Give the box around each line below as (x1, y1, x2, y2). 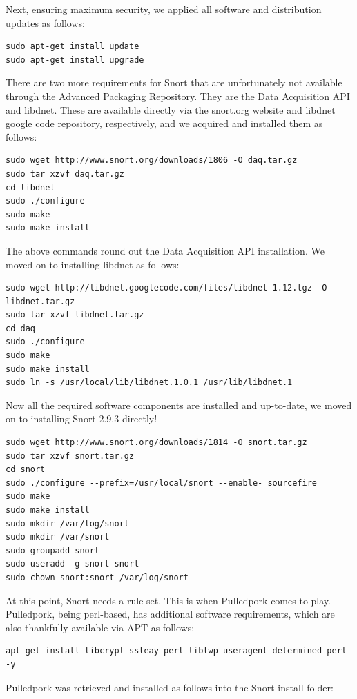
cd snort (6, 464, 46, 475)
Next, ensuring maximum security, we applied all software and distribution (6, 2, 322, 16)
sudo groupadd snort (6, 545, 100, 555)
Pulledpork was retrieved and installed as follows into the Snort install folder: (6, 680, 334, 694)
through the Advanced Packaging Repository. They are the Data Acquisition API (6, 88, 350, 103)
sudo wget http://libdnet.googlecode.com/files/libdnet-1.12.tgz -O (6, 283, 327, 293)
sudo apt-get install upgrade (6, 55, 144, 65)
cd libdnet (6, 182, 55, 193)
